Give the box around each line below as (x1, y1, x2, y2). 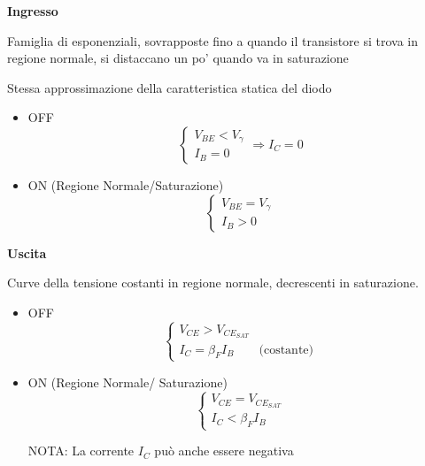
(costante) (259, 343, 313, 356)
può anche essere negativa (154, 441, 294, 460)
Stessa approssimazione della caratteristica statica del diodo (7, 78, 332, 96)
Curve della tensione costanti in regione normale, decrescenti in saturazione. (7, 273, 419, 292)
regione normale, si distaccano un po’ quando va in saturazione (7, 49, 349, 67)
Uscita (7, 243, 47, 262)
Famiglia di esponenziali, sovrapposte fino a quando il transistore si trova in (7, 31, 419, 50)
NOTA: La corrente (27, 441, 135, 460)
